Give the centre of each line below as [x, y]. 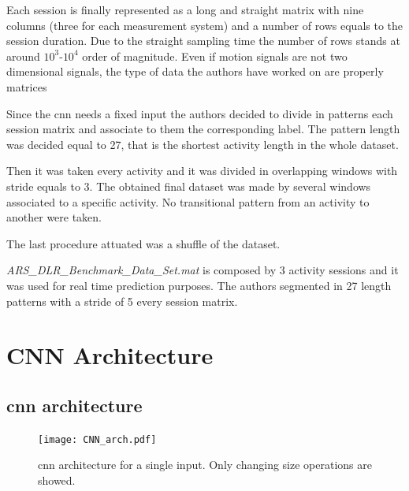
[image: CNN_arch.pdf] [97, 439]
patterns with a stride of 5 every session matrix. [122, 301]
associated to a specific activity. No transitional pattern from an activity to [188, 201]
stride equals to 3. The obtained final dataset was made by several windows [189, 186]
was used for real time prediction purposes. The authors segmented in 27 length [199, 285]
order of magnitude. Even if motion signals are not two [215, 56]
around [23, 56]
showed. [57, 480]
